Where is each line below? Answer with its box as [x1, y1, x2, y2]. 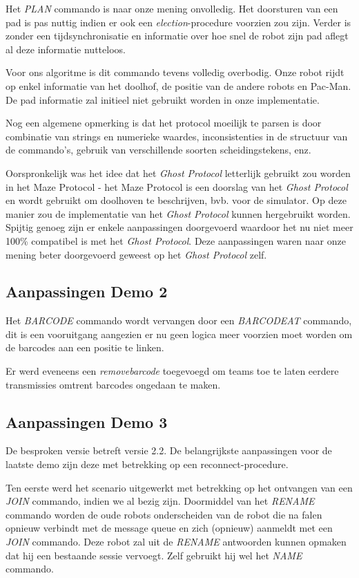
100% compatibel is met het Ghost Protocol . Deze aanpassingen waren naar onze [6, 233, 346, 248]
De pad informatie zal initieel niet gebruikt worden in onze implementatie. [6, 92, 320, 106]
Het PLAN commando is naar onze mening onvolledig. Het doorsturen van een [6, 1, 338, 15]
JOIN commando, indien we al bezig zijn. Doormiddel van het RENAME [6, 494, 315, 508]
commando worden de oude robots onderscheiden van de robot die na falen [6, 507, 322, 521]
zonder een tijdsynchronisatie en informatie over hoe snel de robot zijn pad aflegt [6, 28, 349, 43]
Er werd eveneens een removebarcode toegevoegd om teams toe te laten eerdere [6, 364, 339, 378]
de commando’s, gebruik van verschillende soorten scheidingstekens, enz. [6, 142, 311, 157]
